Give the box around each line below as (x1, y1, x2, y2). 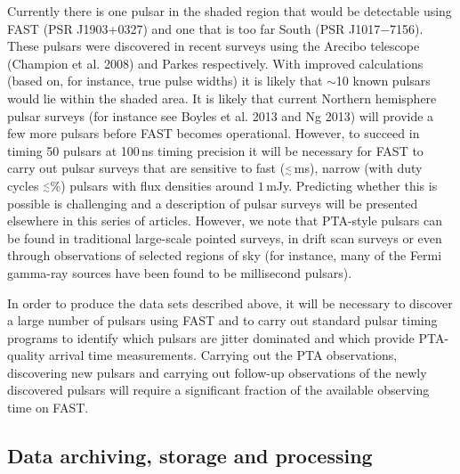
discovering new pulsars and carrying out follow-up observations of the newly (7, 363, 427, 381)
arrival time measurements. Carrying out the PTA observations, (49, 346, 398, 364)
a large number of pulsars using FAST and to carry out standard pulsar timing (7, 311, 438, 330)
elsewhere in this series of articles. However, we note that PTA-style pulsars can (7, 211, 442, 230)
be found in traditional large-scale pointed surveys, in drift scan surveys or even (7, 228, 442, 247)
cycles (7, 176, 39, 194)
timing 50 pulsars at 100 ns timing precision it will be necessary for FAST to (7, 141, 424, 159)
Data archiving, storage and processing (7, 442, 373, 470)
